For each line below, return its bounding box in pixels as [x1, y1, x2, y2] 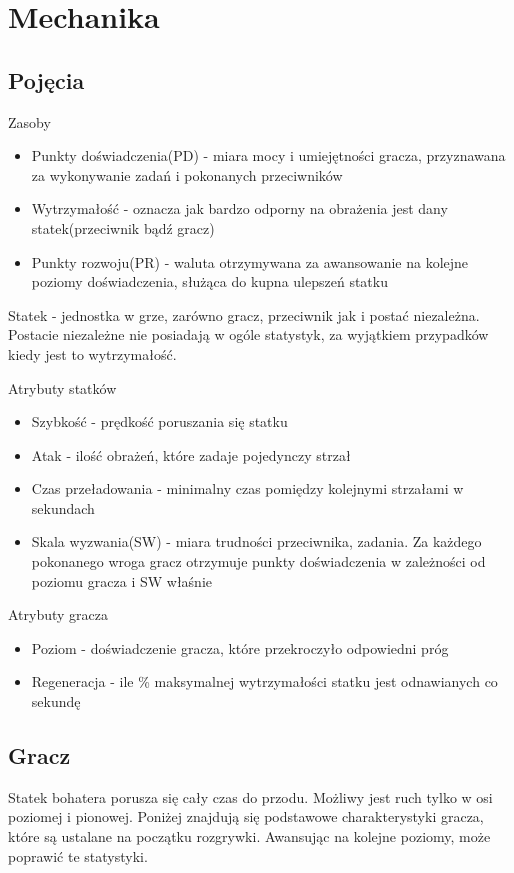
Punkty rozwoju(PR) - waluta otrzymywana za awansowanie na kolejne [31, 251, 469, 272]
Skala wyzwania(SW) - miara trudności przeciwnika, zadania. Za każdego [31, 531, 482, 552]
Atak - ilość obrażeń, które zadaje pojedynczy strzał [31, 444, 351, 465]
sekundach [31, 497, 95, 518]
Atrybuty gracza [8, 604, 109, 625]
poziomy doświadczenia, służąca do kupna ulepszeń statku [31, 271, 388, 292]
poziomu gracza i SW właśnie [31, 570, 212, 591]
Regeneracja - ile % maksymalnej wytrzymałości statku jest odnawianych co [31, 671, 498, 692]
